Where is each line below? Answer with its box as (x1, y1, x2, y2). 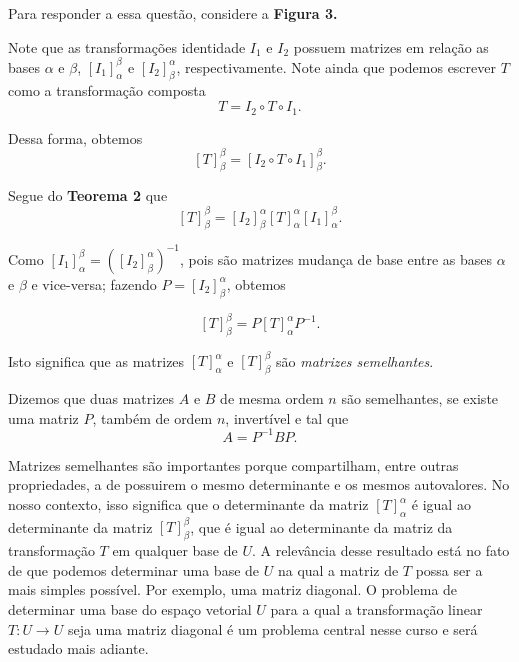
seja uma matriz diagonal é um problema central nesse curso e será (67, 618, 478, 639)
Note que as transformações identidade (8, 36, 246, 57)
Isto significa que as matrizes (8, 350, 185, 371)
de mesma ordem (220, 388, 324, 409)
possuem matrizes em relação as (293, 36, 489, 57)
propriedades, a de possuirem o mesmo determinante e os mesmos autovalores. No (8, 474, 510, 495)
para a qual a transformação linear (270, 598, 483, 619)
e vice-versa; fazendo (31, 273, 157, 294)
